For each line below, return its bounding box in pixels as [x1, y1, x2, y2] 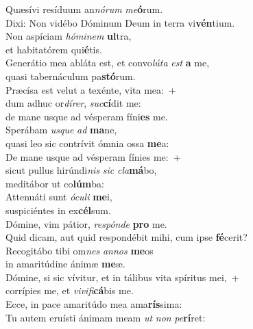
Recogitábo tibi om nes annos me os [5, 243, 154, 257]
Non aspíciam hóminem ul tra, [5, 29, 132, 43]
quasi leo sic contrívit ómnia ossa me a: [5, 135, 169, 150]
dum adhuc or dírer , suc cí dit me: [5, 96, 141, 110]
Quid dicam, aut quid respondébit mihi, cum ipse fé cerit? [5, 230, 248, 244]
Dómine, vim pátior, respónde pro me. [5, 216, 167, 231]
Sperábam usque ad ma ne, [5, 122, 117, 137]
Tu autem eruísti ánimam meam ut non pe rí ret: [5, 310, 206, 324]
